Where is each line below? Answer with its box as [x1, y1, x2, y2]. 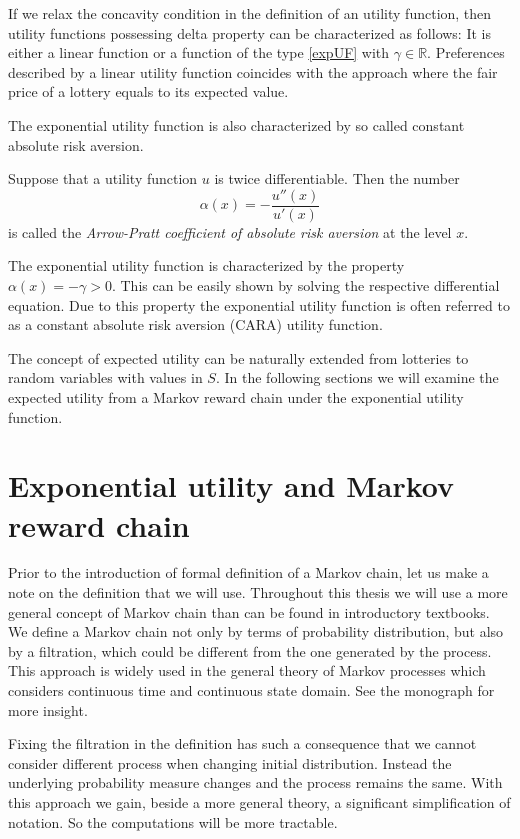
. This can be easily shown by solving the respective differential [111, 275, 500, 295]
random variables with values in [8, 367, 203, 388]
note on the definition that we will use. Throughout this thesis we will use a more [8, 582, 508, 603]
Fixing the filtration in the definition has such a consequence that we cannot [8, 733, 477, 754]
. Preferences [427, 42, 505, 63]
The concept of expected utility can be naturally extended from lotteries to [8, 347, 469, 368]
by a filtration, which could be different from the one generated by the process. [8, 640, 492, 661]
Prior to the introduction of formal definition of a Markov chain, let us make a [8, 562, 489, 583]
